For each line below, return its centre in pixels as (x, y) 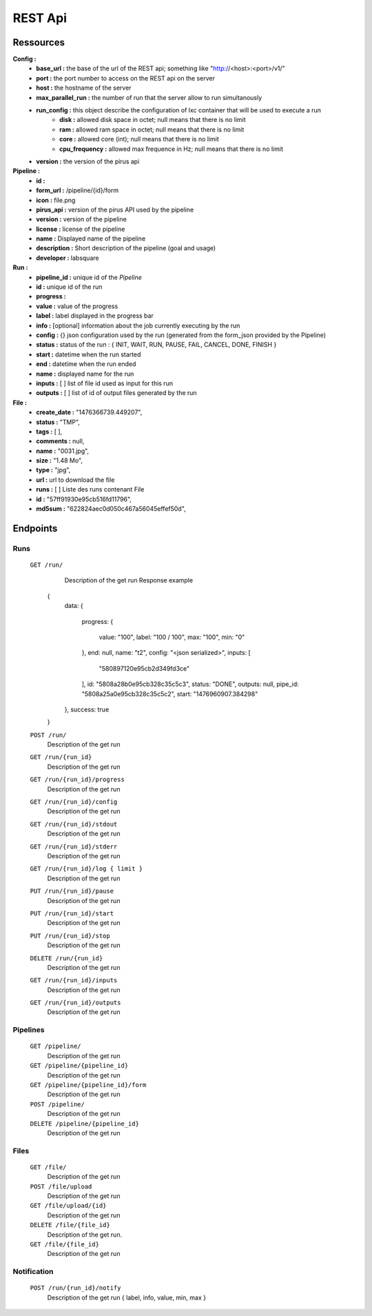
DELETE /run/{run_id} (66, 958)
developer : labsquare (68, 258)
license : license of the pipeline (81, 229)
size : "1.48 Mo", (59, 460)
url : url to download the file (75, 480)
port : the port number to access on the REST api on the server (125, 78)
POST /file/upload (61, 1186)
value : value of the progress (77, 306)
